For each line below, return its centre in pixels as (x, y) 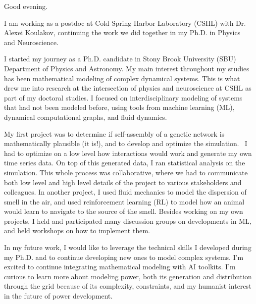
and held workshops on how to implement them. (77, 230)
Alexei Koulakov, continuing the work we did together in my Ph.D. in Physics (122, 32)
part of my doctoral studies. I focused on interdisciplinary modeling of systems (123, 97)
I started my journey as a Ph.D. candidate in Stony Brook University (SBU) (120, 59)
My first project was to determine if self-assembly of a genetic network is (114, 133)
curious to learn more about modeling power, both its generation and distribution (128, 276)
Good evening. (26, 6)
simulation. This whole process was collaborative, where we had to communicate (126, 172)
